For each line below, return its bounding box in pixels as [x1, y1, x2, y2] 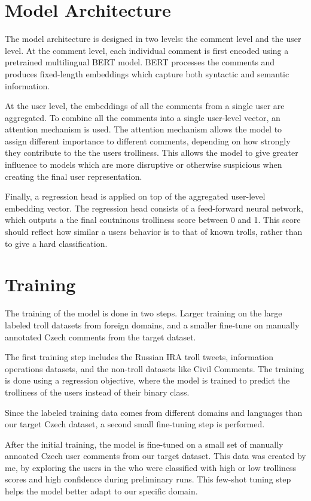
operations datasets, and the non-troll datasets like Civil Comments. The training [5, 362, 304, 375]
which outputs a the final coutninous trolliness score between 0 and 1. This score [5, 213, 301, 226]
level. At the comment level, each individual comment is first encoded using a [5, 44, 289, 56]
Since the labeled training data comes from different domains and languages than [5, 406, 303, 418]
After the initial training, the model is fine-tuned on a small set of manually [5, 437, 283, 450]
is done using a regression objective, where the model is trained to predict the [5, 374, 290, 387]
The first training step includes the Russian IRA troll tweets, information [5, 351, 274, 363]
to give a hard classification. [5, 237, 108, 249]
